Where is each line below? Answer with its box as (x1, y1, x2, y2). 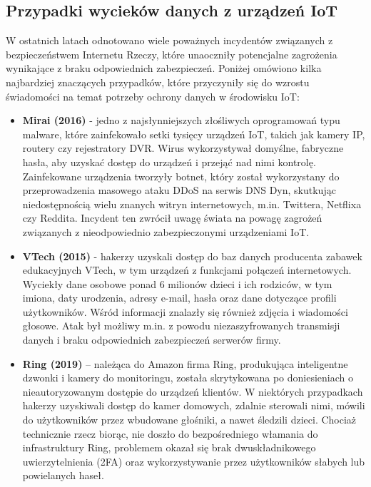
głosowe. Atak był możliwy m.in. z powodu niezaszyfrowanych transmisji (22, 318, 340, 333)
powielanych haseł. (22, 468, 104, 483)
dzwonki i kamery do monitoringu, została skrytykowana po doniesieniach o (22, 370, 353, 385)
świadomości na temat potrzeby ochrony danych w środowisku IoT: (6, 88, 300, 103)
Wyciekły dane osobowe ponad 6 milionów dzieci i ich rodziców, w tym (22, 276, 332, 291)
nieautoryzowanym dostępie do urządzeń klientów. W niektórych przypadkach (22, 384, 363, 399)
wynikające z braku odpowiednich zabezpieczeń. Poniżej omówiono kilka (6, 61, 322, 76)
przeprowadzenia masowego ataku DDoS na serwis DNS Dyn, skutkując (22, 183, 336, 198)
